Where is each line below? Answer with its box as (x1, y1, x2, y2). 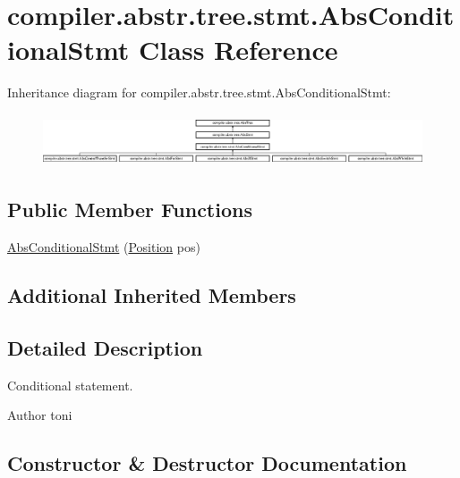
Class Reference (139, 31, 338, 68)
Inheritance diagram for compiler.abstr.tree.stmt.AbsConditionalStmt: (7, 83, 391, 102)
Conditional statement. (7, 375, 133, 394)
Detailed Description (7, 334, 203, 362)
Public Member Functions (7, 196, 252, 223)
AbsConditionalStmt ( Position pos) (7, 238, 200, 256)
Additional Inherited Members (7, 281, 296, 309)
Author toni (7, 406, 72, 424)
